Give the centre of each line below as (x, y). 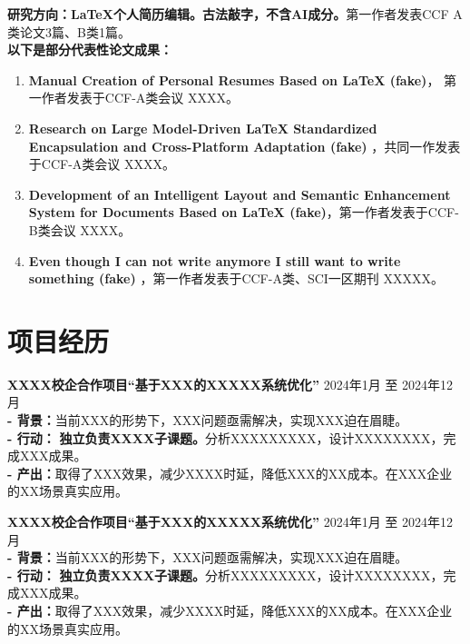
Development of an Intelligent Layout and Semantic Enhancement (240, 194)
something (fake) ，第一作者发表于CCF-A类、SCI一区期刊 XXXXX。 (236, 278)
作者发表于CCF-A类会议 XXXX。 (140, 98)
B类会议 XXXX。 (80, 229)
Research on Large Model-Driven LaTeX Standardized (203, 128)
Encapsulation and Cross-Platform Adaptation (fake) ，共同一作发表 (245, 146)
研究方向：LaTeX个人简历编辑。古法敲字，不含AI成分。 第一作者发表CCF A (235, 14)
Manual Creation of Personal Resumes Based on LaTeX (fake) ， (234, 79)
